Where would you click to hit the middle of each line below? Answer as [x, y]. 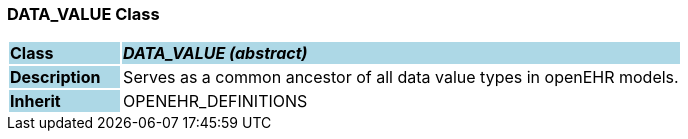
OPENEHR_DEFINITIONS [215, 101]
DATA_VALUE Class [83, 14]
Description [55, 77]
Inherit [35, 101]
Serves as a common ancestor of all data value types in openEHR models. [401, 77]
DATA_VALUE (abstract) [215, 53]
